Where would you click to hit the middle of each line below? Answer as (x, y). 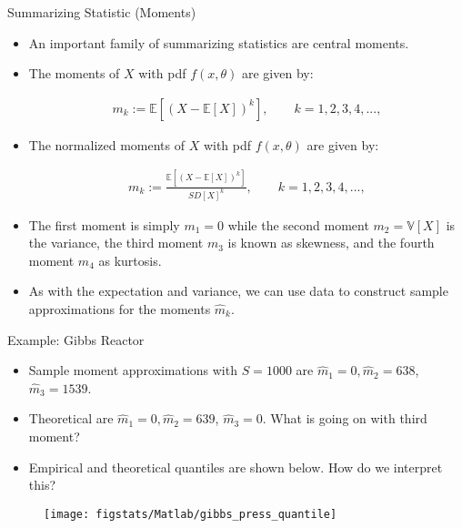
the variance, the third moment (116, 243)
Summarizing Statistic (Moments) (102, 12)
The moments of (74, 73)
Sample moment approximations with (133, 370)
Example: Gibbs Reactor (76, 339)
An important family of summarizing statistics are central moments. (219, 42)
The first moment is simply (104, 224)
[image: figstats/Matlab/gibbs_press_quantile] (191, 514)
